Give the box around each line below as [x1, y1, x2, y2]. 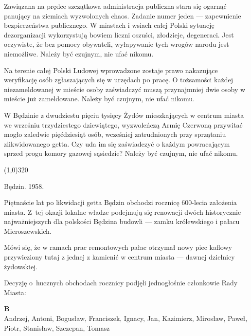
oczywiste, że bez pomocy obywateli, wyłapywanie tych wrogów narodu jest [4, 39, 229, 49]
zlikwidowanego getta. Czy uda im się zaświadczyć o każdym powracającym [4, 138, 230, 149]
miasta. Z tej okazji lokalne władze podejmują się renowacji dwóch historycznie [4, 206, 241, 217]
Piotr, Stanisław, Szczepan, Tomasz [4, 322, 110, 333]
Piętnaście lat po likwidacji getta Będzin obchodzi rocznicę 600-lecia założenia [4, 197, 237, 207]
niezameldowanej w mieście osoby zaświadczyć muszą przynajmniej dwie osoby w [4, 84, 246, 94]
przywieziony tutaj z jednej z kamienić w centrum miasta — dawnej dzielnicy [4, 252, 235, 262]
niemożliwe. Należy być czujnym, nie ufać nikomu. [4, 48, 154, 58]
